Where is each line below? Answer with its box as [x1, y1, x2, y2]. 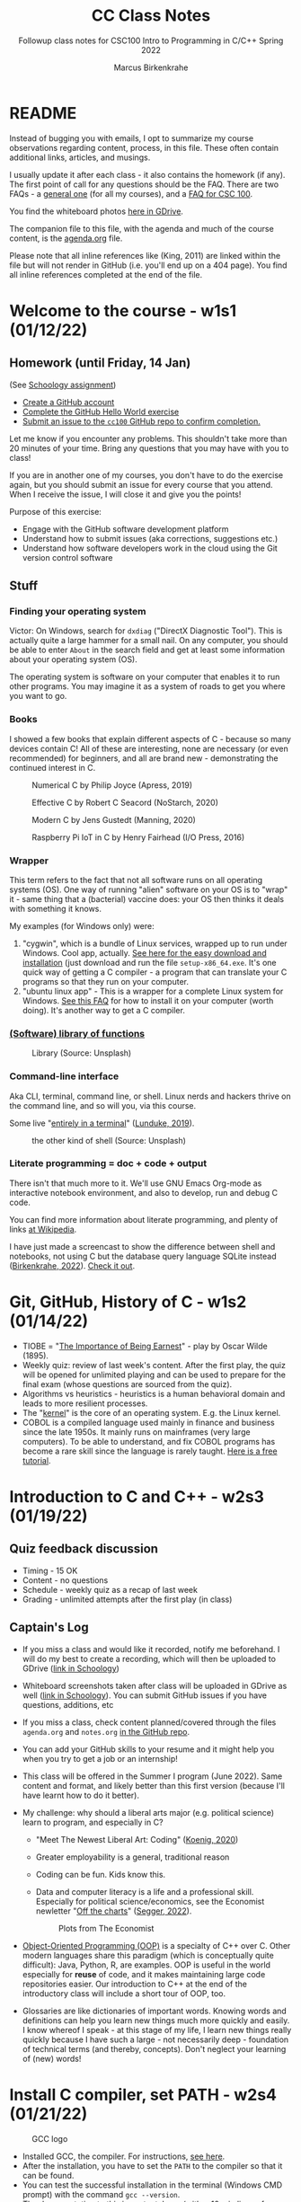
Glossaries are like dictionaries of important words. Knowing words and [22, 2005, 288, 2016]
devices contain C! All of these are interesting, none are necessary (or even [9, 743, 289, 754]
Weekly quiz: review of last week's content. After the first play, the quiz [22, 1359, 286, 1370]
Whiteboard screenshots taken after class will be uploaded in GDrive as [22, 1680, 288, 1691]
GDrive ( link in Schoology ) [22, 1663, 120, 1674]
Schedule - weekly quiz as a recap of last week [22, 1584, 198, 1595]
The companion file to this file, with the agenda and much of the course [9, 223, 274, 234]
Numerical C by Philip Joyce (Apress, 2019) [31, 779, 193, 791]
